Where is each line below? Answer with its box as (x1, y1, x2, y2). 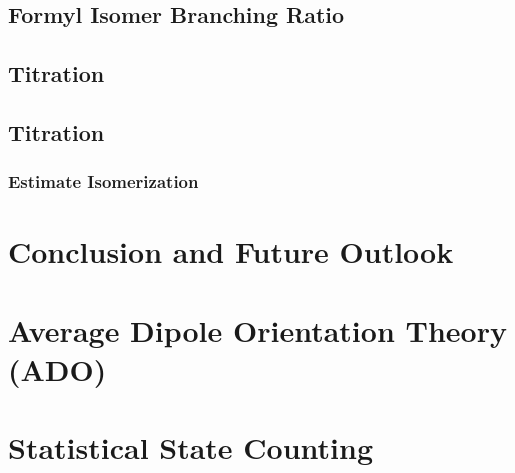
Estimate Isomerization (8, 169, 199, 194)
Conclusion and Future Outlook (8, 231, 454, 272)
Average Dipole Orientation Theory (8, 309, 507, 350)
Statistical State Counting (8, 427, 374, 468)
